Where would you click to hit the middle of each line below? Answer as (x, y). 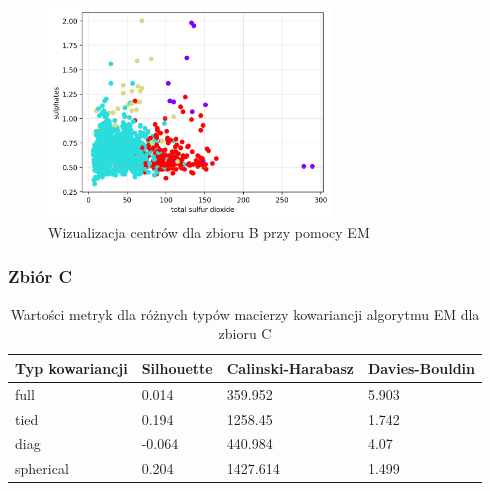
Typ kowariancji (71, 367)
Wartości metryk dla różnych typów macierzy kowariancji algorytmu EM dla (245, 313)
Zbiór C (40, 276)
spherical (42, 468)
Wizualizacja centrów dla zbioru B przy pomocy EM (209, 231)
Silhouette (177, 367)
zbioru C (245, 333)
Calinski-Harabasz (290, 367)
